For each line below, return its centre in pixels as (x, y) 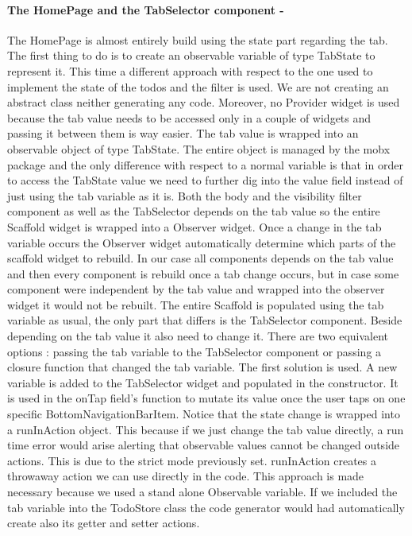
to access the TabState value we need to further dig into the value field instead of (205, 180)
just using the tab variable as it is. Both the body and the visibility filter (185, 195)
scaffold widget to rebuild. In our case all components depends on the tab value (200, 258)
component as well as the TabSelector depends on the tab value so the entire (194, 211)
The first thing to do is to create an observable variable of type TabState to (191, 55)
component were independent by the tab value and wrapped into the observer (196, 289)
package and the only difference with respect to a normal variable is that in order (205, 164)
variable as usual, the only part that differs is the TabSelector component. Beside (205, 320)
